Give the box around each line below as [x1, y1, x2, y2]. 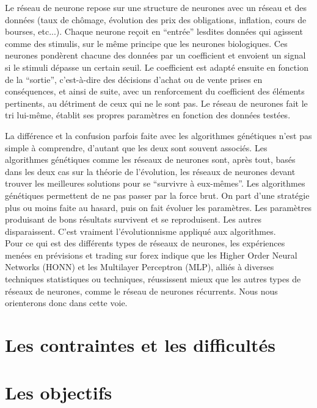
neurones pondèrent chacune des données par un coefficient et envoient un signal [5, 49, 306, 62]
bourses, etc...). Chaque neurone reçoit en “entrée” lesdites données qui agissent [5, 25, 303, 38]
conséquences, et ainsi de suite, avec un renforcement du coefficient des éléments [5, 85, 305, 98]
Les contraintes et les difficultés [5, 332, 275, 357]
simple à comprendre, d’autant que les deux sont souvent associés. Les [5, 141, 268, 154]
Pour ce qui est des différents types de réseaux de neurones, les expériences [5, 237, 285, 249]
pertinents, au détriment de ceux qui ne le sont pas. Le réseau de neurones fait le [5, 96, 308, 109]
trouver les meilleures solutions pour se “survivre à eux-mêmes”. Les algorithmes [5, 177, 305, 190]
